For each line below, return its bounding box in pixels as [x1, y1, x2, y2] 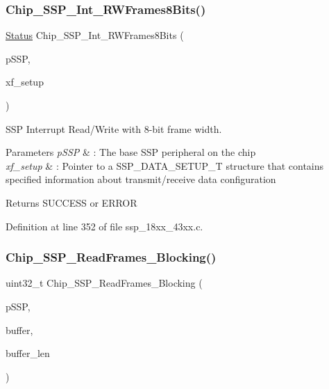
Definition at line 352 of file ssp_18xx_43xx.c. [6, 219, 203, 233]
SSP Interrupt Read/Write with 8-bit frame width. [6, 121, 222, 136]
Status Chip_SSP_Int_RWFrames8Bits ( [6, 28, 184, 42]
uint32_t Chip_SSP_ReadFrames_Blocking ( [6, 276, 203, 290]
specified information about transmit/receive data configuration [6, 172, 276, 186]
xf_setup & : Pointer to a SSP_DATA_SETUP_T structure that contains [6, 158, 324, 173]
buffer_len [6, 346, 50, 360]
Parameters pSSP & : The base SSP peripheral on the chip [6, 145, 256, 159]
